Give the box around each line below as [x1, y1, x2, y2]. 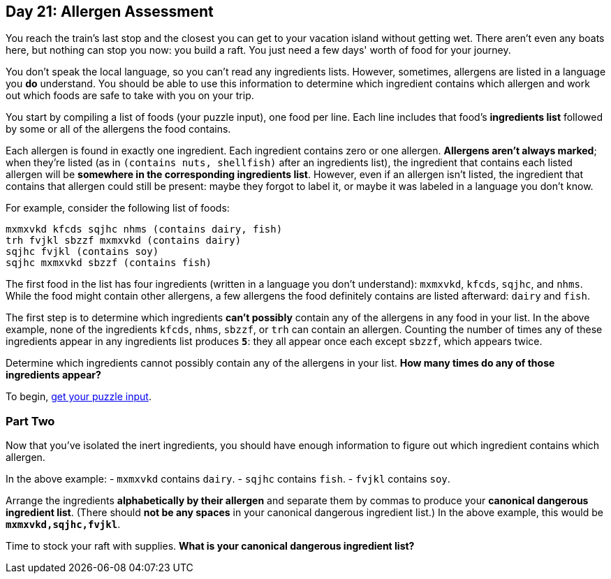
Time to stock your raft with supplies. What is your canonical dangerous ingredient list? [6, 540, 415, 552]
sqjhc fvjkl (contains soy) [6, 246, 159, 258]
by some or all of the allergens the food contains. [6, 123, 231, 135]
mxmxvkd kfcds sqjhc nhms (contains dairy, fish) [6, 223, 283, 235]
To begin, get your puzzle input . [6, 390, 152, 403]
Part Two [6, 413, 55, 428]
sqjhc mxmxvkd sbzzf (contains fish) [6, 257, 212, 269]
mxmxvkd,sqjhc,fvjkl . [6, 518, 121, 531]
